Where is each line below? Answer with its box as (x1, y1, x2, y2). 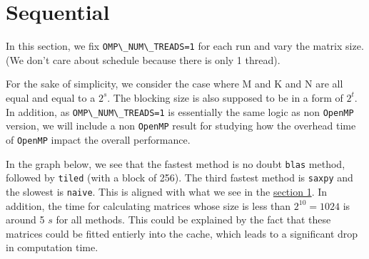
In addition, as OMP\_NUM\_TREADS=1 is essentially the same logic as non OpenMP (6, 104, 354, 119)
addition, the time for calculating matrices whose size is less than (6, 198, 291, 213)
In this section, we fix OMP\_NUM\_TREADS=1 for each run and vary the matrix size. (6, 38, 364, 53)
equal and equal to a (6, 90, 96, 105)
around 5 (6, 212, 45, 227)
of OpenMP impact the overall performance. (6, 132, 191, 147)
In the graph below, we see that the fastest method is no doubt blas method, (6, 156, 345, 171)
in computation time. (6, 240, 98, 255)
